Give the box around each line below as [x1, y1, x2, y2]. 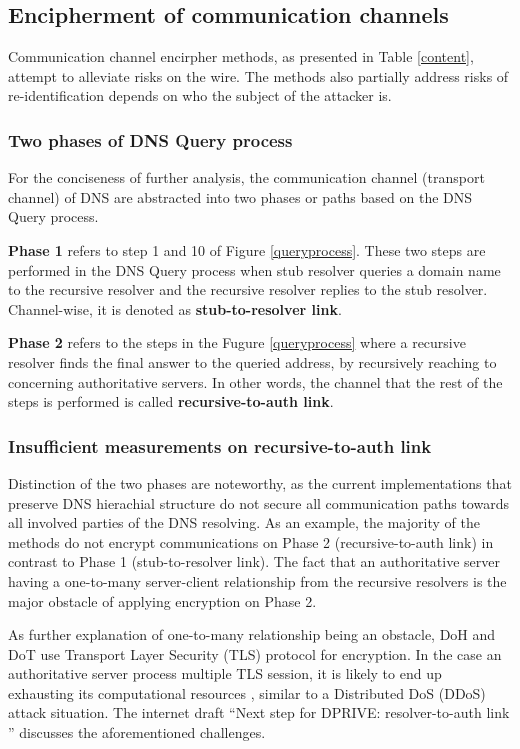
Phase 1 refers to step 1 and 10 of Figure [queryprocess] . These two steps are [8, 239, 486, 260]
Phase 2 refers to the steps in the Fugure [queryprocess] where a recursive [8, 332, 466, 353]
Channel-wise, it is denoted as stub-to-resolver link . [8, 298, 342, 319]
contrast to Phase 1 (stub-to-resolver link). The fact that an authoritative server [8, 551, 500, 572]
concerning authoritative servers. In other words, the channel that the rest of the [8, 371, 503, 392]
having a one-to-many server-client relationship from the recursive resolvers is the [8, 570, 507, 591]
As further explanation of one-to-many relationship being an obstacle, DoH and [8, 624, 496, 645]
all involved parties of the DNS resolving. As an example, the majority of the [8, 512, 480, 533]
